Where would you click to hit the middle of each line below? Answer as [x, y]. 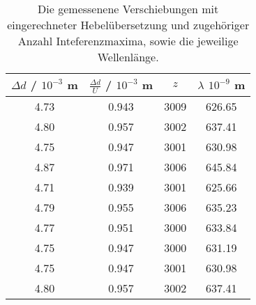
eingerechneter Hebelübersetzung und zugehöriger [128, 25]
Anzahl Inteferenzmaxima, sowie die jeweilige [128, 41]
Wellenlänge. [128, 57]
